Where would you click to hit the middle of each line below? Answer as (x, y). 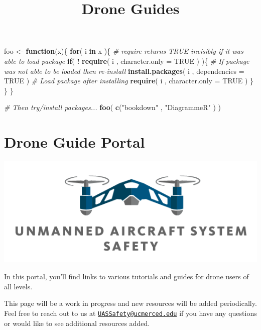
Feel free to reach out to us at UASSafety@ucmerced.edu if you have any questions (130, 313)
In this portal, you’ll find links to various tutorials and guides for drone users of (126, 277)
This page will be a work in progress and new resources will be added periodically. (130, 303)
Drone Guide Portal (75, 142)
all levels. (18, 286)
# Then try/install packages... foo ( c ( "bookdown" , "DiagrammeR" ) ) (112, 107)
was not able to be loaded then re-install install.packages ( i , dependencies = (124, 71)
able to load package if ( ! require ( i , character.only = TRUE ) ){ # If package (127, 61)
